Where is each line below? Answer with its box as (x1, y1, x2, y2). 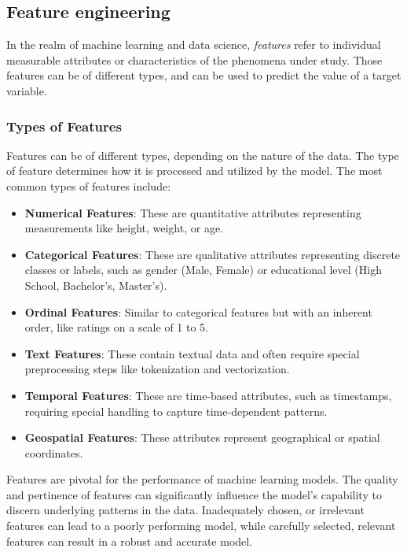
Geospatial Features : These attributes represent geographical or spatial (24, 429, 380, 446)
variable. (6, 82, 47, 98)
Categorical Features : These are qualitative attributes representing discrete (24, 246, 401, 262)
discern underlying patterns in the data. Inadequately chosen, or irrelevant (6, 502, 365, 518)
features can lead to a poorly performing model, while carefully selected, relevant (6, 517, 396, 534)
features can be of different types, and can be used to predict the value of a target (6, 67, 401, 83)
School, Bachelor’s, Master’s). (24, 276, 167, 293)
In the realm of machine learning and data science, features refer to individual (6, 36, 381, 53)
